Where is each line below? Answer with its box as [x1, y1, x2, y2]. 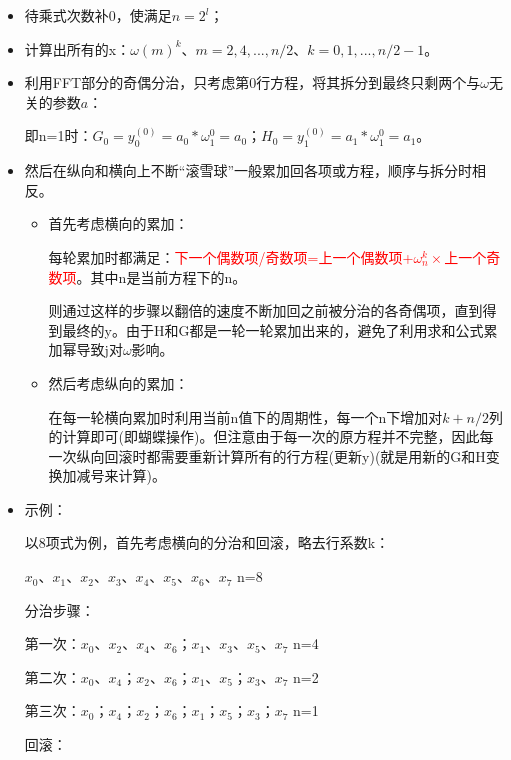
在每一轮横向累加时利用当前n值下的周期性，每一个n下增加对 [48, 406, 443, 427]
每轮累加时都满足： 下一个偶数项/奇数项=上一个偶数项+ [48, 246, 414, 267]
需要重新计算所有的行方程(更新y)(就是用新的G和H [160, 445, 486, 466]
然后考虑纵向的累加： [48, 372, 189, 393]
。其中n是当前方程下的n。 [76, 266, 247, 287]
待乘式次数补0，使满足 [24, 5, 172, 25]
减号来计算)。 [76, 465, 167, 486]
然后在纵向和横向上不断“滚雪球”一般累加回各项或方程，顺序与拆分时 [24, 160, 473, 181]
